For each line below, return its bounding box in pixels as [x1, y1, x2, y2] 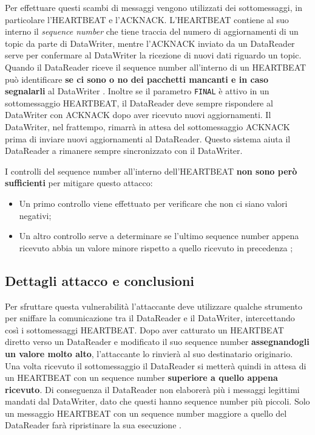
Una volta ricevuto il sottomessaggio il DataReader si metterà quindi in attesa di [5, 359, 307, 372]
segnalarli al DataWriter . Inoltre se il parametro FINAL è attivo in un [5, 85, 269, 97]
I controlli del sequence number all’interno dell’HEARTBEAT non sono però [5, 164, 297, 177]
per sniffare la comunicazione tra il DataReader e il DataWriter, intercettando [5, 311, 295, 324]
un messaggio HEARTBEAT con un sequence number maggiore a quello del [5, 406, 287, 419]
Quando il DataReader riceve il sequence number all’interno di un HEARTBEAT [5, 60, 307, 73]
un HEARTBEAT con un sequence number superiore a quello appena [5, 371, 278, 384]
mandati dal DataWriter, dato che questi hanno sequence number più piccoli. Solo [5, 395, 310, 408]
